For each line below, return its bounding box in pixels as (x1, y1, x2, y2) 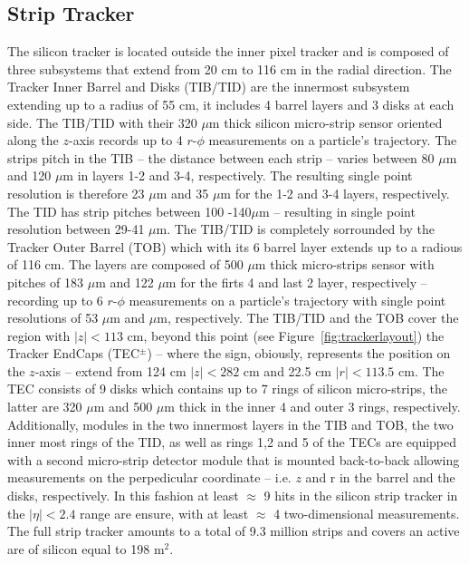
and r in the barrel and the (305, 468, 455, 487)
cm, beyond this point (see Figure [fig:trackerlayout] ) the (127, 326, 445, 345)
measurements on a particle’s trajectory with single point (129, 290, 446, 309)
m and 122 (95, 272, 154, 291)
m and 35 (156, 183, 209, 202)
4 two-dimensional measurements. (273, 503, 460, 522)
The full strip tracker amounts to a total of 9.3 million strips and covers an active (7, 521, 460, 540)
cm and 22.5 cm (243, 361, 332, 380)
